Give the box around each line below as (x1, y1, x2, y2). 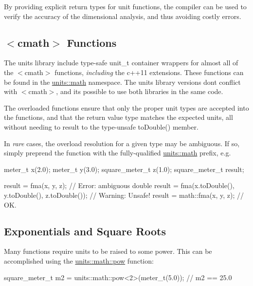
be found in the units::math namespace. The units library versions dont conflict (4, 76, 241, 87)
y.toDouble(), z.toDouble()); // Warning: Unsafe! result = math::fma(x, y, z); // (4, 190, 244, 200)
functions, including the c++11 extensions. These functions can (54, 67, 244, 77)
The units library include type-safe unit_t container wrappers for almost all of (4, 57, 238, 68)
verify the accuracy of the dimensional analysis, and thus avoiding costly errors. (4, 11, 241, 21)
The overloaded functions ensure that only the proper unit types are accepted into (4, 102, 249, 113)
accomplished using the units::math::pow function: (4, 255, 154, 266)
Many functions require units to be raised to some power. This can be (4, 246, 212, 256)
